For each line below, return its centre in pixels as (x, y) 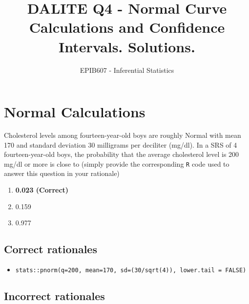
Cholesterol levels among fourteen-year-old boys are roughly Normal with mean (123, 135)
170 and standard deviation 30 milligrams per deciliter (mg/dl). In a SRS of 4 (121, 144)
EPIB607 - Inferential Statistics (127, 70)
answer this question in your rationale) (62, 173)
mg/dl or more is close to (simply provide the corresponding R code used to (117, 163)
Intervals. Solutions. (127, 46)
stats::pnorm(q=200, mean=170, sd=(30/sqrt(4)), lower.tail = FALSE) (131, 271)
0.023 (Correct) (42, 190)
